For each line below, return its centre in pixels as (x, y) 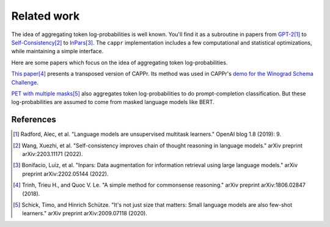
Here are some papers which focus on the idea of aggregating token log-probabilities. (119, 62)
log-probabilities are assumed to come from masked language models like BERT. (113, 102)
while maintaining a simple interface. (57, 51)
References (34, 120)
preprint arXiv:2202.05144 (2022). (65, 174)
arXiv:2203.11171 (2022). (53, 154)
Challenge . (25, 82)
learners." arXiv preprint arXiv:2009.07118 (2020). (85, 214)
